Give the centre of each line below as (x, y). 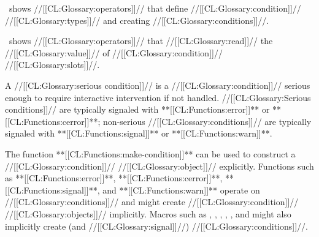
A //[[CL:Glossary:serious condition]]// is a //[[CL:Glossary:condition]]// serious (158, 85)
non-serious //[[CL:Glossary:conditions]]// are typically (207, 121)
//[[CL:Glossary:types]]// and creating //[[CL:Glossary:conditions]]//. (137, 20)
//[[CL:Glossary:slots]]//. (52, 65)
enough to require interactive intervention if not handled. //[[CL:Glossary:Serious (158, 97)
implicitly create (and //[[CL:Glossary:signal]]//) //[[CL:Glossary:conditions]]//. (156, 226)
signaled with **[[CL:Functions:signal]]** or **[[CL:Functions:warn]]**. (139, 133)
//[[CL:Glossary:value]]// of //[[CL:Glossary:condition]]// (114, 52)
